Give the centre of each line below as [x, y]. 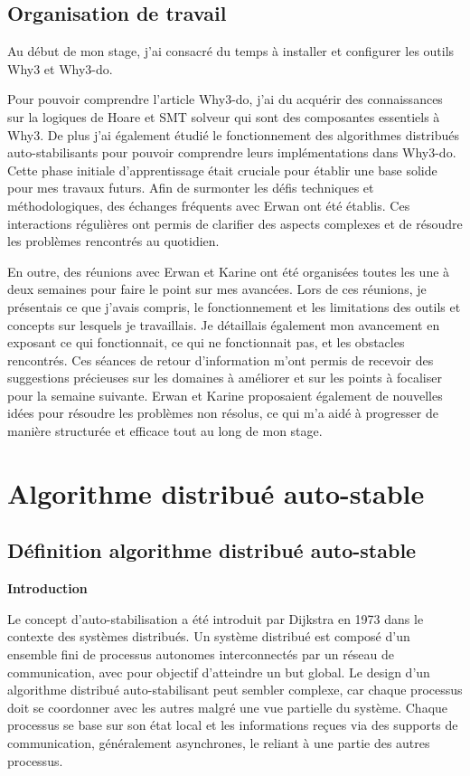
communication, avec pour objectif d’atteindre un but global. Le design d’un [219, 672]
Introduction [47, 588]
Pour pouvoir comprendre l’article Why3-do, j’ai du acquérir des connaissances [225, 99]
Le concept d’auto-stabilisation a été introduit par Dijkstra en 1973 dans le [216, 618]
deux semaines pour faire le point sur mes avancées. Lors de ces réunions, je [217, 289]
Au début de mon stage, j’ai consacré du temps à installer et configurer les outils [231, 51]
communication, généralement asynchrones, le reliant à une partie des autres [219, 743]
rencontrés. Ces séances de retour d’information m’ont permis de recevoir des [221, 360]
